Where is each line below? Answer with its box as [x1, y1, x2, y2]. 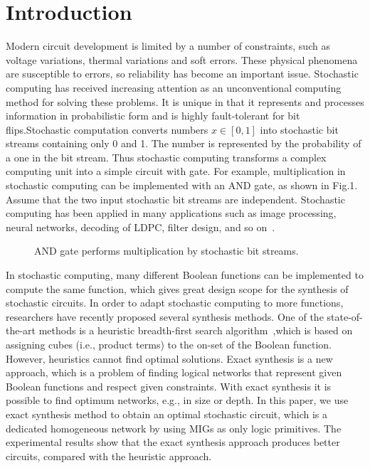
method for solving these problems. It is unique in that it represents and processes [6, 94, 364, 109]
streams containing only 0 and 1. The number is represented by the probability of [6, 136, 361, 151]
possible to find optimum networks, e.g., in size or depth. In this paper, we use [6, 393, 349, 408]
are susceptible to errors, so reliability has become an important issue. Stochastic [6, 66, 359, 81]
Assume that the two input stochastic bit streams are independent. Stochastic [6, 191, 345, 206]
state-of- [327, 309, 363, 324]
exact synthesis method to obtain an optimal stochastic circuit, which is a [6, 406, 327, 421]
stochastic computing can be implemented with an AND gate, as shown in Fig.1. [6, 178, 358, 193]
